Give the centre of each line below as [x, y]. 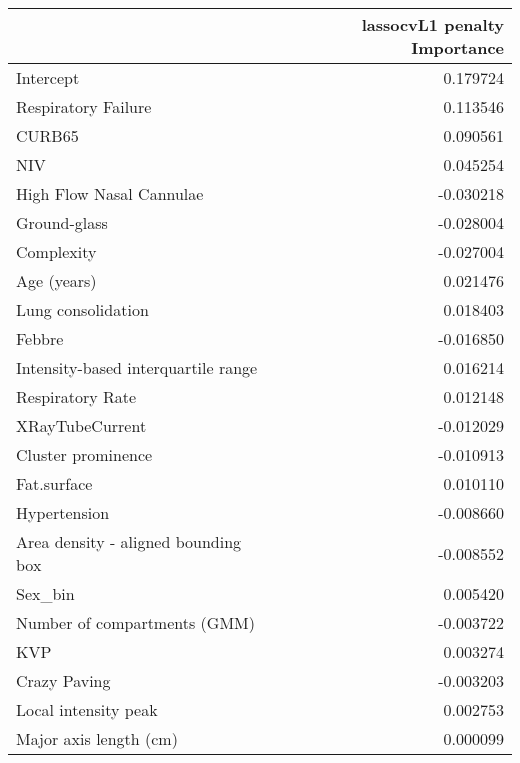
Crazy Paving [63, 680]
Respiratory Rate [76, 396]
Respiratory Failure [84, 106]
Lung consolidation [82, 309]
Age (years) [56, 280]
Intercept [48, 77]
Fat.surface [54, 483]
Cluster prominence [84, 454]
